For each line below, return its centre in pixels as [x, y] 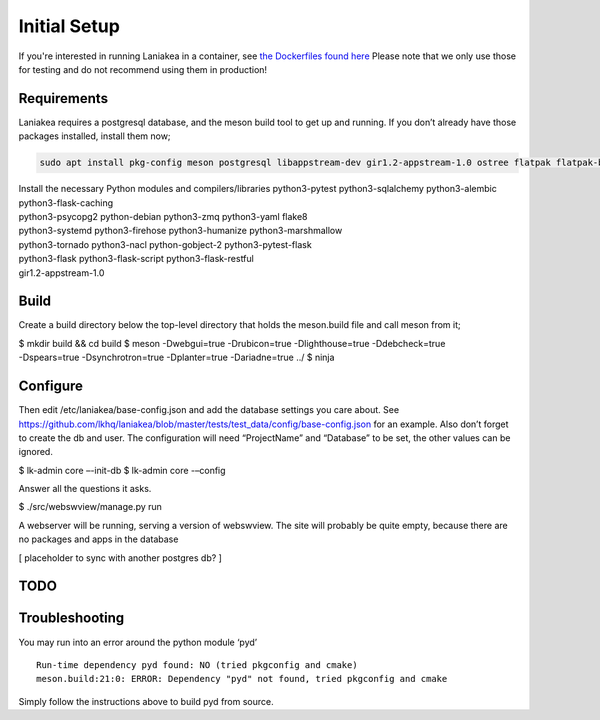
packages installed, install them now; [94, 136]
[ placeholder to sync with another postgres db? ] [120, 557]
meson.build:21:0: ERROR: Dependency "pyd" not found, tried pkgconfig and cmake [242, 679]
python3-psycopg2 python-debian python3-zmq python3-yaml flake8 [163, 216]
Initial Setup [69, 26]
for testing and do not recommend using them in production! [143, 69]
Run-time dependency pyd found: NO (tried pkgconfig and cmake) [197, 664]
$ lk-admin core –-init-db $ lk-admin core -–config [122, 470]
